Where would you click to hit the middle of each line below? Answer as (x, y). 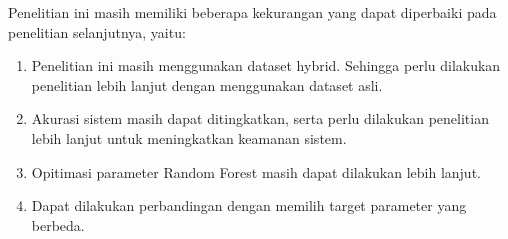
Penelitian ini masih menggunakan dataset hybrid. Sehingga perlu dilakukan (266, 65)
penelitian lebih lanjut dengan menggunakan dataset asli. (207, 84)
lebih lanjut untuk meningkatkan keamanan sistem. (189, 137)
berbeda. (58, 224)
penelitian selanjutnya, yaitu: (97, 31)
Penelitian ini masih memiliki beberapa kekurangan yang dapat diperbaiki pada (252, 12)
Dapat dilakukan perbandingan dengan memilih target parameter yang (249, 205)
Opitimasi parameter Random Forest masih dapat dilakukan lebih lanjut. (256, 171)
